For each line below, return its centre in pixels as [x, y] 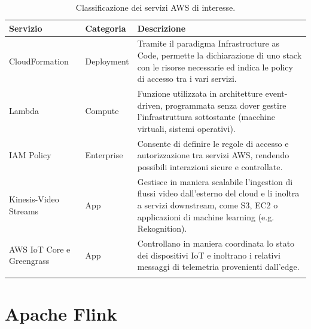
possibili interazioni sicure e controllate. [210, 166]
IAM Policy [30, 155]
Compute [102, 111]
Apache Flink [61, 313]
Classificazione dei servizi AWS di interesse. [155, 7]
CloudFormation [39, 61]
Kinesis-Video [34, 199]
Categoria [106, 28]
